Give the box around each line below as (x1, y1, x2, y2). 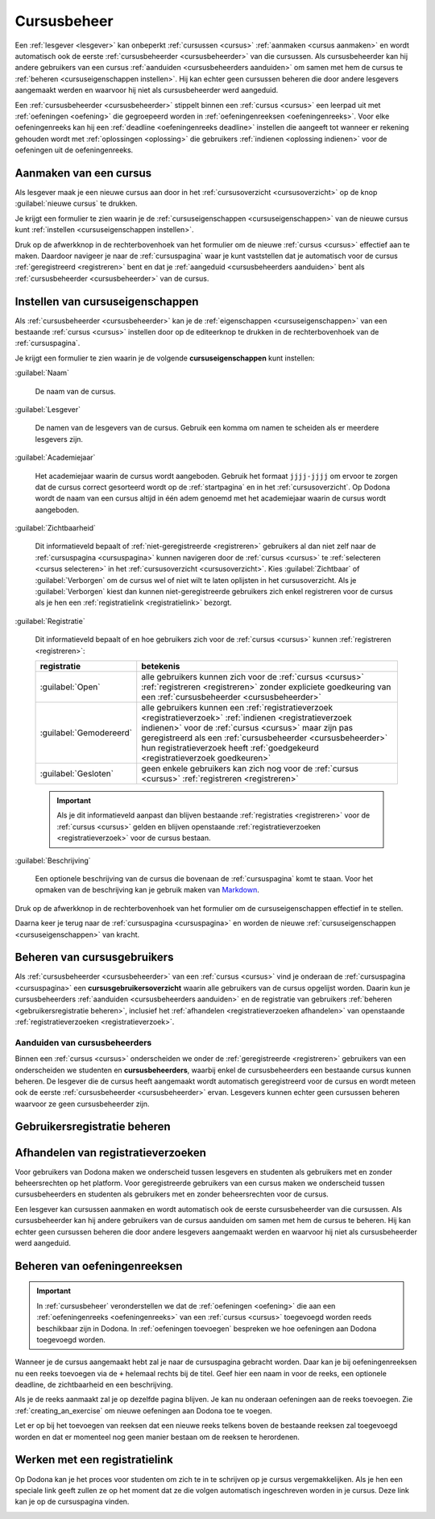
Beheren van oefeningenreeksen (14, 1259, 183, 1273)
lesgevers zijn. (35, 434, 84, 443)
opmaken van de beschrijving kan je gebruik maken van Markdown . (35, 885, 259, 895)
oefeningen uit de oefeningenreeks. (14, 145, 134, 155)
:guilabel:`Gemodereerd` (39, 726, 133, 738)
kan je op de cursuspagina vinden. (14, 1496, 130, 1507)
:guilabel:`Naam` (14, 368, 70, 378)
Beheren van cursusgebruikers (14, 951, 174, 964)
